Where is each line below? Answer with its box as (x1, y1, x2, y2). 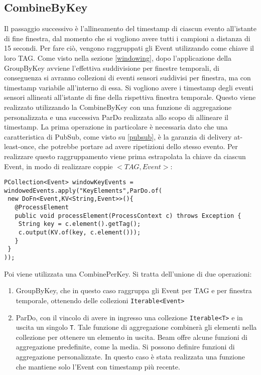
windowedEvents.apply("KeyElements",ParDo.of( (4, 187, 162, 194)
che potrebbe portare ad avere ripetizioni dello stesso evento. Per (38, 141, 238, 152)
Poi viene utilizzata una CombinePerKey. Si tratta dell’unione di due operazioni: (4, 268, 252, 279)
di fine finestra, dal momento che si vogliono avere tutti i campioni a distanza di (4, 33, 250, 43)
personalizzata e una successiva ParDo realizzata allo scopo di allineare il (4, 111, 228, 122)
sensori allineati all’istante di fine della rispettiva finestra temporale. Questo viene (4, 92, 256, 102)
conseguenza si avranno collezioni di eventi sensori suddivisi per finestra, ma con (4, 72, 251, 83)
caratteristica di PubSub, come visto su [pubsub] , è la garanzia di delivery (4, 131, 232, 142)
